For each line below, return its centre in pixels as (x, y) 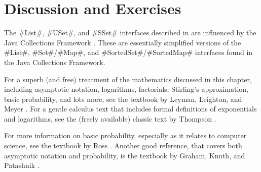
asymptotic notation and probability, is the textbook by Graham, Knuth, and (125, 155)
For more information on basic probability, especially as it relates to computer (125, 135)
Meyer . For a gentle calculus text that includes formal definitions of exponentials (130, 109)
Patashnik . (22, 165)
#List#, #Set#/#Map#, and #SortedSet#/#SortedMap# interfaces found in (128, 52)
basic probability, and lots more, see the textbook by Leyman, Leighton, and (123, 99)
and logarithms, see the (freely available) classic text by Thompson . (110, 118)
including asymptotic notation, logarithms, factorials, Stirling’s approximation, (126, 89)
